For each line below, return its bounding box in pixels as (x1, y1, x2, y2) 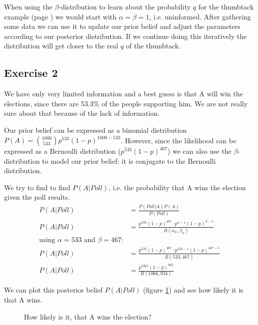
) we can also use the (167, 146, 232, 156)
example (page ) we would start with (4, 11, 117, 21)
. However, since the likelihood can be (121, 135, 237, 145)
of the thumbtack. (126, 40, 181, 51)
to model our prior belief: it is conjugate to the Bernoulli (42, 155, 216, 166)
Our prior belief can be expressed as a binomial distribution (4, 124, 187, 135)
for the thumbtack (198, 1, 254, 11)
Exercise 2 (4, 65, 58, 80)
